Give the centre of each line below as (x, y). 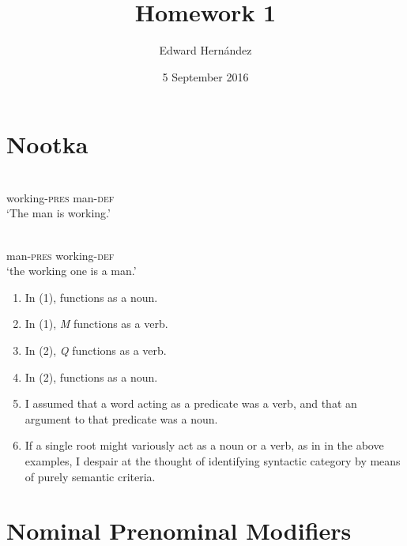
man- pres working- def (60, 255)
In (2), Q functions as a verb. (96, 350)
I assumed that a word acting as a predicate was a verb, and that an (191, 403)
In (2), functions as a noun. (91, 377)
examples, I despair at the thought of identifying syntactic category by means (213, 460)
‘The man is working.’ (58, 213)
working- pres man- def (60, 197)
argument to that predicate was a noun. (121, 418)
